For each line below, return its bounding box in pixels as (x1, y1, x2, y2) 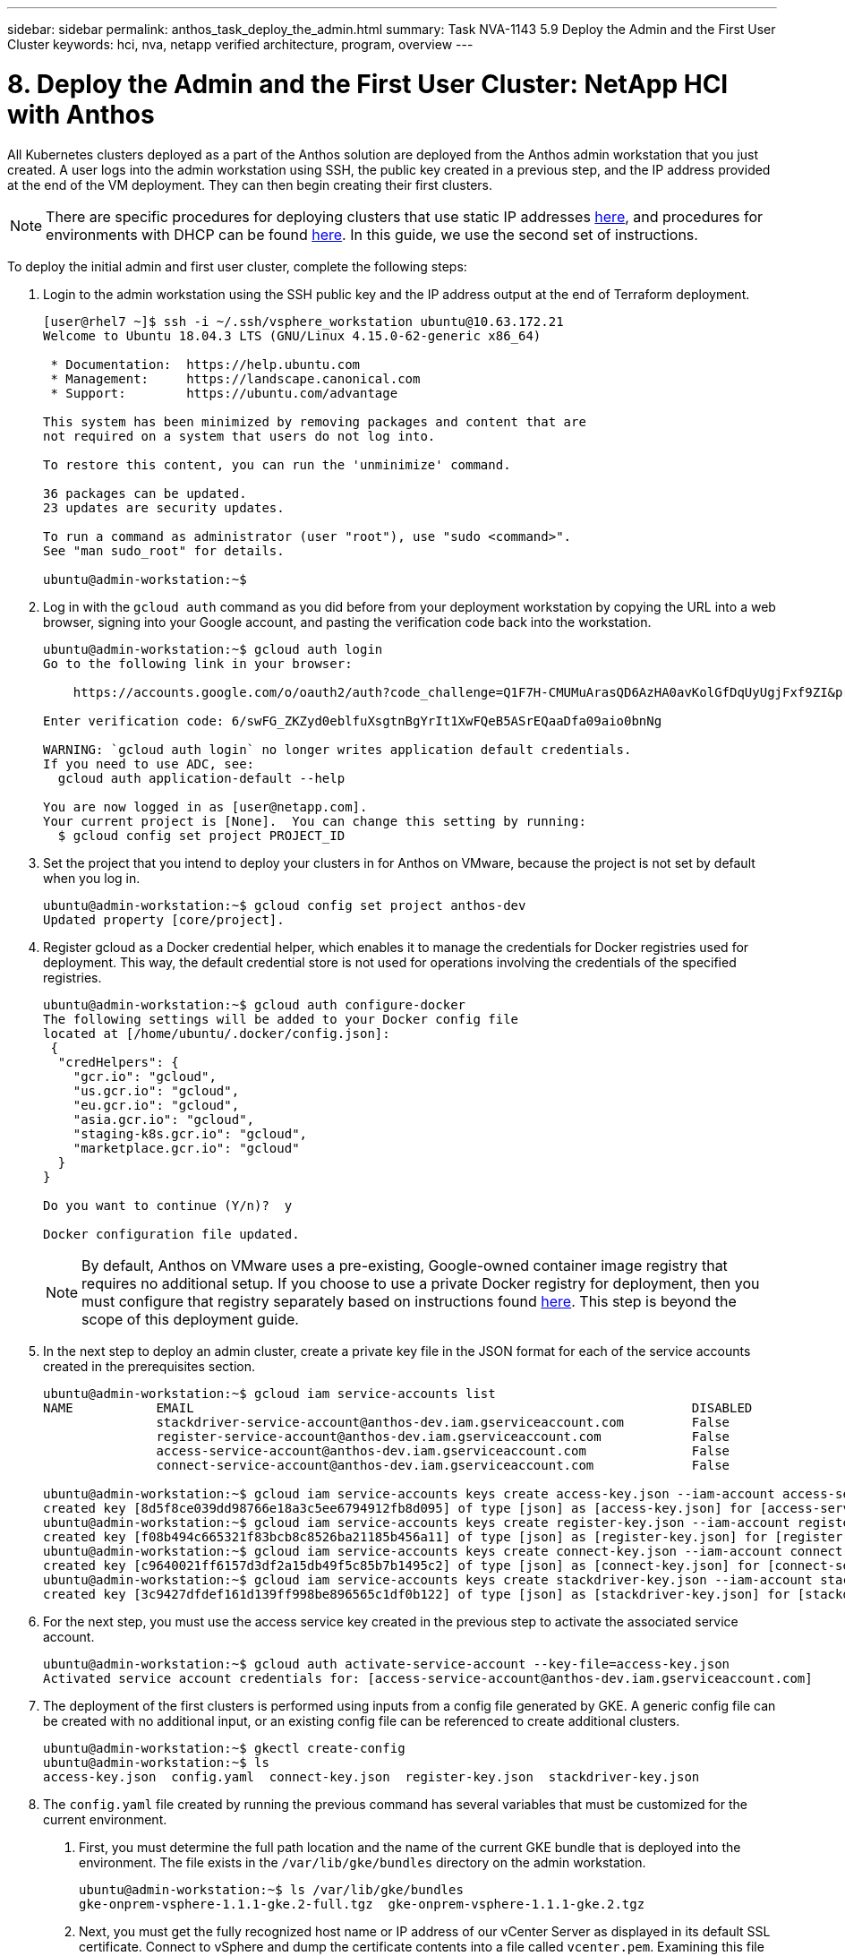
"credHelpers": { (57, 1054, 179, 1069)
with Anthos (7, 99, 155, 130)
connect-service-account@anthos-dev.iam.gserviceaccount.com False (156, 1457, 730, 1472)
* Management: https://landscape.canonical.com (50, 371, 421, 386)
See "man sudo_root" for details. (43, 543, 285, 558)
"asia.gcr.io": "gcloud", (73, 1111, 255, 1127)
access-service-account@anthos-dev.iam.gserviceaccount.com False (156, 1443, 730, 1458)
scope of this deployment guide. (81, 1309, 299, 1328)
